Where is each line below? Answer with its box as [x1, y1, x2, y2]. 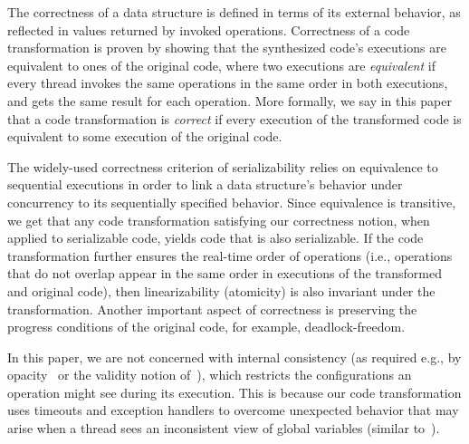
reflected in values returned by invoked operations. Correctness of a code [7, 20, 410, 39]
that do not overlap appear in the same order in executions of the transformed [7, 264, 442, 283]
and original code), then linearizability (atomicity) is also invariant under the [7, 281, 435, 300]
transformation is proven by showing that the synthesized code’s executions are [7, 38, 446, 57]
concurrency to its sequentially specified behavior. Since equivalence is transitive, [7, 192, 456, 211]
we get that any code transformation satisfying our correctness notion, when [7, 210, 430, 229]
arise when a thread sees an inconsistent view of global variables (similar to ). [7, 419, 440, 438]
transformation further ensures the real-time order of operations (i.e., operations [7, 246, 453, 265]
